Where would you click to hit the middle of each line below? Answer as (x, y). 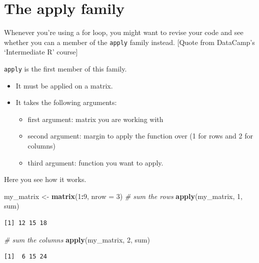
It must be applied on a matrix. (64, 85)
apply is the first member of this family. (65, 68)
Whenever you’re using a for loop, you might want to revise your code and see (124, 32)
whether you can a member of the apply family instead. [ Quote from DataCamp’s (129, 42)
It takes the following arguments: (66, 102)
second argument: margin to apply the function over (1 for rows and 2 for (140, 136)
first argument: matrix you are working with (95, 119)
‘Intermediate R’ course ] (41, 52)
